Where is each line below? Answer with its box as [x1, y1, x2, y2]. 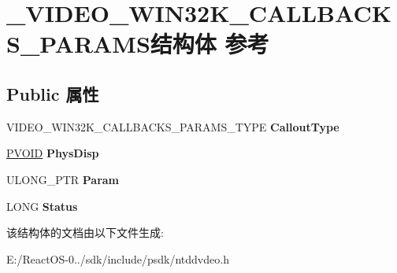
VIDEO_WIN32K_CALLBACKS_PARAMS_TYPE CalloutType [6, 118, 339, 135]
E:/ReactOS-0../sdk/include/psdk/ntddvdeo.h [6, 250, 229, 267]
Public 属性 [6, 81, 99, 105]
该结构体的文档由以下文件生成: [6, 224, 164, 241]
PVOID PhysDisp [6, 145, 99, 161]
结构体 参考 [150, 28, 269, 60]
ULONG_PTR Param [6, 171, 120, 187]
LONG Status [6, 197, 78, 214]
